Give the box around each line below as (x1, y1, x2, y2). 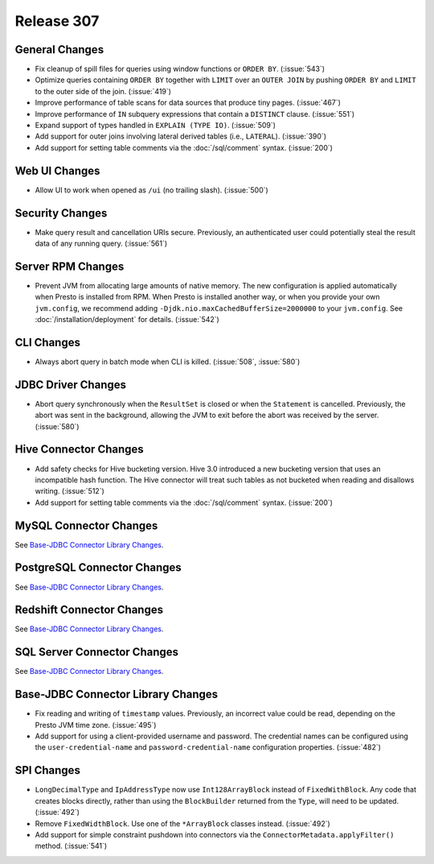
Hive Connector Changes (14, 443, 144, 457)
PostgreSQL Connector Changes (14, 560, 182, 575)
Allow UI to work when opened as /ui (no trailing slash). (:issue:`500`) (35, 185, 268, 195)
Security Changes (14, 206, 108, 220)
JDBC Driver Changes (14, 378, 127, 391)
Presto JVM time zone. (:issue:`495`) (35, 720, 157, 730)
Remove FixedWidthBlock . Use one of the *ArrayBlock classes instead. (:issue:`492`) (35, 818, 331, 829)
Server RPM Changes (14, 259, 125, 273)
